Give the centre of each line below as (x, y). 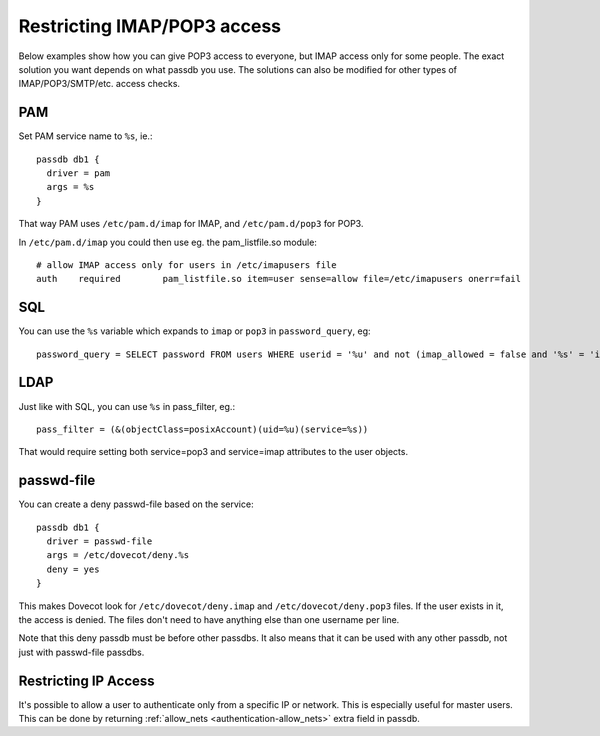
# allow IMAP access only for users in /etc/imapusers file (186, 264)
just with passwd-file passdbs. (81, 652)
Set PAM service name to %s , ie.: (85, 136)
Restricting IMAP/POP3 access (150, 26)
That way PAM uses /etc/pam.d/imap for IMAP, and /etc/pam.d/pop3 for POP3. (191, 224)
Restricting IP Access (86, 680)
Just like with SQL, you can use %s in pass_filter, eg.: (126, 406)
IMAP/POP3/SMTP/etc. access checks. (99, 84)
